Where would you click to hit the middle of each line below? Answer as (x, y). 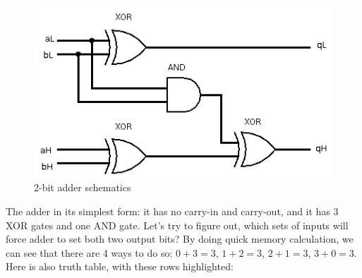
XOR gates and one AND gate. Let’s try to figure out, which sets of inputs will (177, 225)
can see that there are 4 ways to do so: (89, 252)
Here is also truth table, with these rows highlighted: (120, 266)
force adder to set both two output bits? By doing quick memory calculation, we (180, 239)
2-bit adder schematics (83, 187)
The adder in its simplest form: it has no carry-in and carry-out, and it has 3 (172, 211)
